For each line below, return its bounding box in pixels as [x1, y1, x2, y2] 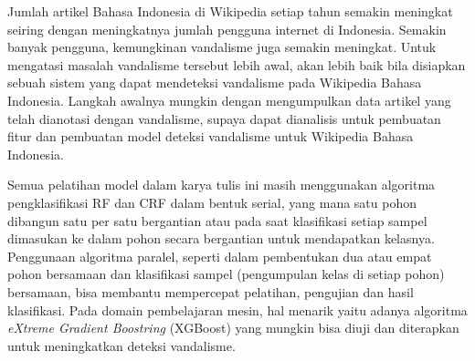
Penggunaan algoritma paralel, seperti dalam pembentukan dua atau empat [7, 246, 432, 265]
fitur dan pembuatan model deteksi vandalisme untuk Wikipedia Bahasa [7, 127, 414, 146]
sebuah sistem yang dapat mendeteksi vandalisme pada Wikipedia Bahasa [7, 73, 422, 92]
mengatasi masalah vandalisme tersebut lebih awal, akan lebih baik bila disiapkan [7, 55, 466, 74]
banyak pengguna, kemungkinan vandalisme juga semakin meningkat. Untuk [7, 37, 437, 57]
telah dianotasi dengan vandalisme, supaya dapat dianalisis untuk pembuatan [7, 108, 441, 128]
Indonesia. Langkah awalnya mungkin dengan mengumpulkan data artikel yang [7, 90, 451, 109]
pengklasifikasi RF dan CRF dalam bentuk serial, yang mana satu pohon [7, 192, 417, 211]
